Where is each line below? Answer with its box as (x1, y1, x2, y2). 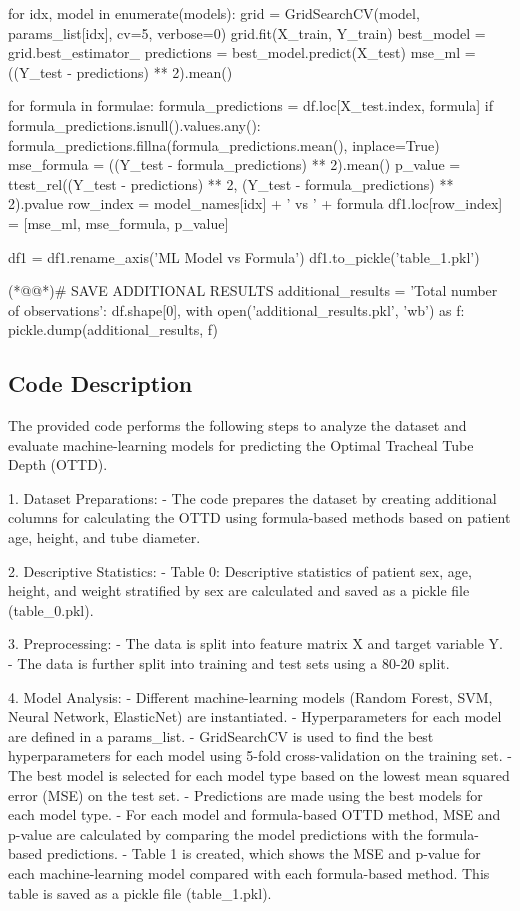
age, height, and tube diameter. (8, 527, 201, 548)
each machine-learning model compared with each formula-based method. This (8, 862, 490, 883)
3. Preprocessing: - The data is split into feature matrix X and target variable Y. (8, 633, 504, 654)
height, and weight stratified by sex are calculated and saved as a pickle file (8, 580, 470, 601)
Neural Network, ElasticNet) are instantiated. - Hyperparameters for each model (8, 706, 502, 727)
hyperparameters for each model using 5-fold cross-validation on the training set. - (8, 745, 512, 766)
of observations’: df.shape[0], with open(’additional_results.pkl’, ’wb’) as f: (8, 299, 465, 320)
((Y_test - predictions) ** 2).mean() (8, 61, 233, 82)
